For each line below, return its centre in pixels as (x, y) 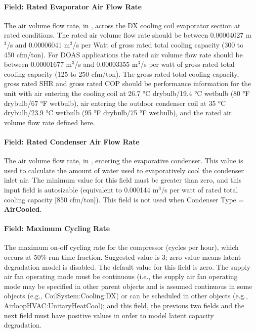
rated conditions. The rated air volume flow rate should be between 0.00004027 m (128, 35)
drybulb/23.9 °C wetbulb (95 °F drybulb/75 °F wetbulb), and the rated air (118, 113)
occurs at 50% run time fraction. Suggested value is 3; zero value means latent (123, 257)
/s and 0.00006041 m (38, 44)
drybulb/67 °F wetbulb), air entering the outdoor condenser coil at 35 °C (115, 103)
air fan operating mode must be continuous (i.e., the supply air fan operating (121, 276)
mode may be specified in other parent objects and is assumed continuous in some (128, 286)
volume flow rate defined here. (50, 122)
